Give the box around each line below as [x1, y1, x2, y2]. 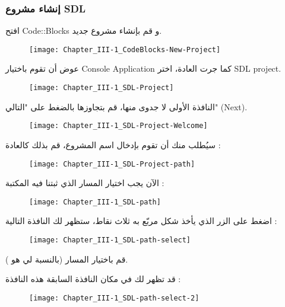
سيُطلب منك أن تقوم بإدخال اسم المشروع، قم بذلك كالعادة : [5, 138, 221, 151]
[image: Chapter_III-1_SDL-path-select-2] [29, 293, 199, 302]
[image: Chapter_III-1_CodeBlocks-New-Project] [29, 45, 221, 54]
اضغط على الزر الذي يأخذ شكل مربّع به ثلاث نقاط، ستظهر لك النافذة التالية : [5, 215, 277, 227]
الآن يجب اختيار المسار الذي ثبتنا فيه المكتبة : [5, 177, 164, 189]
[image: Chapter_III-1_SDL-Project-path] [29, 159, 195, 168]
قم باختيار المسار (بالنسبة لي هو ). [5, 252, 128, 265]
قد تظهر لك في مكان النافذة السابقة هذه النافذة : [5, 273, 181, 285]
